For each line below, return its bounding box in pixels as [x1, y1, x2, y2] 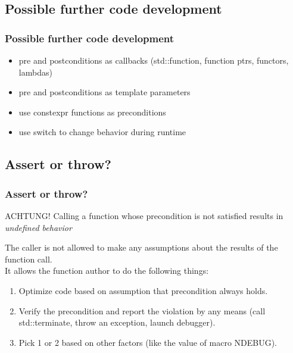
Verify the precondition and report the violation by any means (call [18, 304, 266, 317]
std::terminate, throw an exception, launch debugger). [18, 316, 216, 329]
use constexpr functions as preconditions [18, 105, 166, 118]
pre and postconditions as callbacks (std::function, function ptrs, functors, [18, 54, 289, 66]
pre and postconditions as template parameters [18, 86, 191, 98]
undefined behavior [5, 221, 72, 233]
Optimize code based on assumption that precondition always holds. [18, 284, 268, 296]
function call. [5, 252, 52, 265]
